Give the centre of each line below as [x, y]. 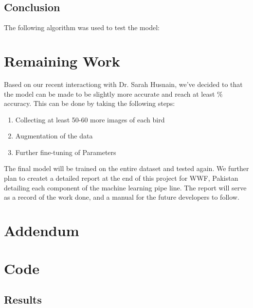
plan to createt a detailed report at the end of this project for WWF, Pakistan [121, 178]
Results [23, 299]
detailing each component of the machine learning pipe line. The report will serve [125, 187]
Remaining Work [62, 60]
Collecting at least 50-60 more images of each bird [90, 119]
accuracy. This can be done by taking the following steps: [90, 103]
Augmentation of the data [54, 136]
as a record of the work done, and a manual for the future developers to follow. [122, 197]
